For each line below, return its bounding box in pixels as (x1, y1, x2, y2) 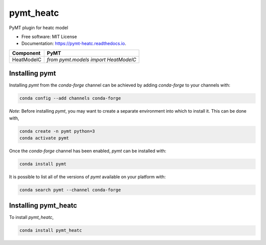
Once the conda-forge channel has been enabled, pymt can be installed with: (9, 148, 166, 154)
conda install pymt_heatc (19, 228, 82, 233)
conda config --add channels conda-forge (19, 95, 121, 101)
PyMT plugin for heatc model (9, 25, 68, 31)
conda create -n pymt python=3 (19, 128, 96, 134)
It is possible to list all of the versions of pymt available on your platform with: (9, 173, 166, 180)
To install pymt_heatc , (9, 214, 54, 220)
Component (12, 49, 41, 56)
